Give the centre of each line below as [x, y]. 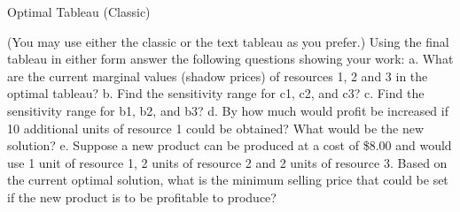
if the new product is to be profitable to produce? [142, 197]
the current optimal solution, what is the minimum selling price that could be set [228, 180]
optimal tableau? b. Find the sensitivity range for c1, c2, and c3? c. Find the [216, 93]
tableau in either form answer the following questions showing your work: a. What [230, 59]
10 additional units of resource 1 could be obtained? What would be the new [216, 128]
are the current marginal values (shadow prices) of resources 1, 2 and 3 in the [218, 76]
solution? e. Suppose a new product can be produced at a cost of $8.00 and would [230, 145]
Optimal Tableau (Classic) [79, 11]
